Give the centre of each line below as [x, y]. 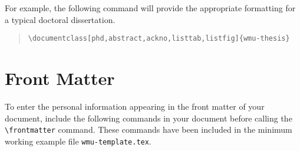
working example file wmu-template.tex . [78, 141]
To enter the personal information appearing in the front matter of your [135, 106]
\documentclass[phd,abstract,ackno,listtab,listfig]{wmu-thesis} [159, 39]
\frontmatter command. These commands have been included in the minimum [149, 129]
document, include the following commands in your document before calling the [149, 118]
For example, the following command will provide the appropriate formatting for [150, 8]
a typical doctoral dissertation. [60, 19]
